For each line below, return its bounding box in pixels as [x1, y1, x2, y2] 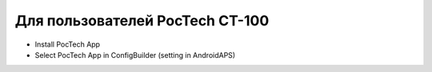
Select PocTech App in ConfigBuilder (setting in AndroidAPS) [34, 50, 236, 59]
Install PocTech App [34, 40, 100, 49]
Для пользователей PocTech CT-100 [14, 12, 270, 29]
